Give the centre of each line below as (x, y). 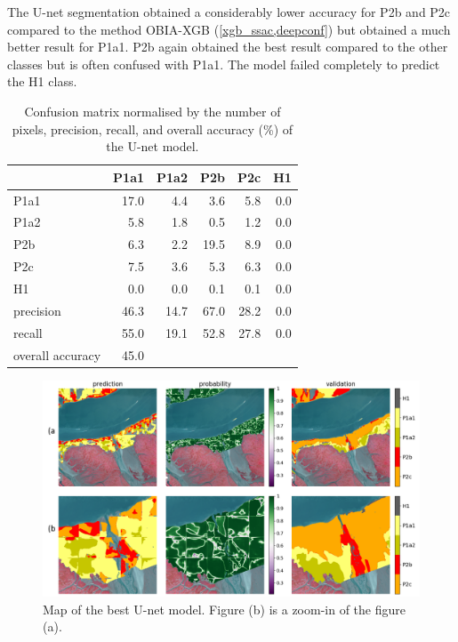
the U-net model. (153, 146)
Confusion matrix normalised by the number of (153, 111)
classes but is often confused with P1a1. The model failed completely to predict (224, 64)
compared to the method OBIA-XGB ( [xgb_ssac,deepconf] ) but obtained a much (229, 29)
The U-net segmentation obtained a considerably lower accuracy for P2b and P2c (229, 12)
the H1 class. (42, 81)
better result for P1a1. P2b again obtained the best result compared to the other (228, 47)
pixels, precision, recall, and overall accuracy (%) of (153, 128)
